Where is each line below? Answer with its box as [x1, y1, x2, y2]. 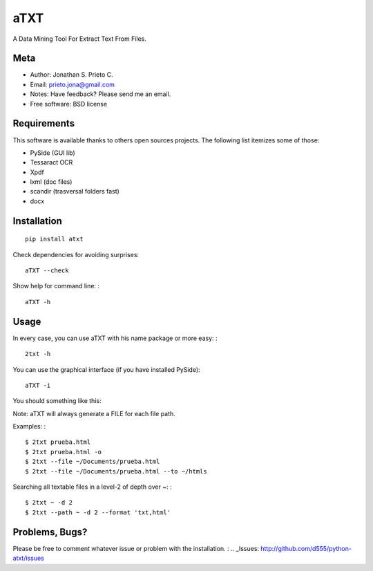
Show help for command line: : [12, 282, 100, 290]
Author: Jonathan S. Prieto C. [30, 71, 113, 79]
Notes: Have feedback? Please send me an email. [30, 90, 171, 98]
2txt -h [25, 350, 51, 358]
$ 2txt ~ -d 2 [25, 498, 73, 507]
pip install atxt [25, 235, 84, 243]
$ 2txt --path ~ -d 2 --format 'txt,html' [25, 508, 171, 516]
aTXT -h [25, 298, 51, 306]
